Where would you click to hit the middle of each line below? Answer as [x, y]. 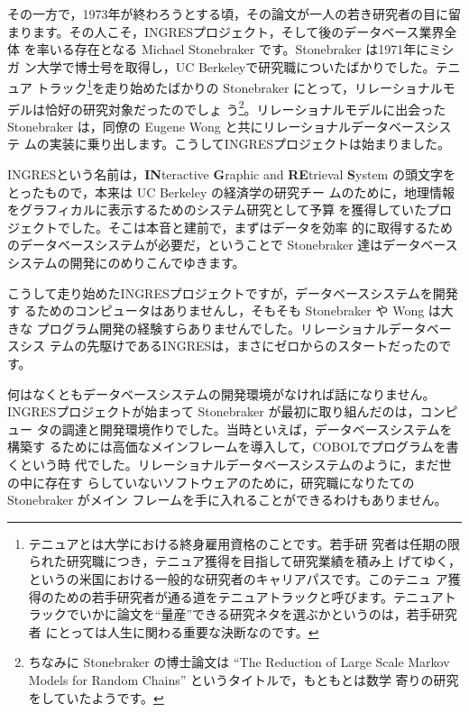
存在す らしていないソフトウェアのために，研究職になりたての [230, 482]
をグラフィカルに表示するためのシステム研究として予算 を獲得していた [217, 210]
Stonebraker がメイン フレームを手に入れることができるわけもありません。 [227, 500]
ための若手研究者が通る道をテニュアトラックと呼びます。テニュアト [255, 596]
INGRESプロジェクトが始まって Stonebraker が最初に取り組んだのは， [214, 411]
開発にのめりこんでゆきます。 [157, 263]
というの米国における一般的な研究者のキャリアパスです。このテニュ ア [238, 578]
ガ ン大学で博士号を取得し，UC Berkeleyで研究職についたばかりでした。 [221, 66]
